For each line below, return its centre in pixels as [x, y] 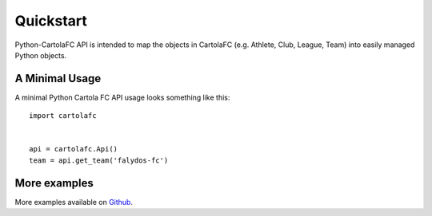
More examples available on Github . [74, 202]
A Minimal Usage [58, 79]
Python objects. [41, 55]
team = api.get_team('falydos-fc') [99, 160]
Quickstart [51, 21]
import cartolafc [63, 116]
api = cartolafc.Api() [74, 149]
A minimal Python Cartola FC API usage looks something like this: [122, 97]
